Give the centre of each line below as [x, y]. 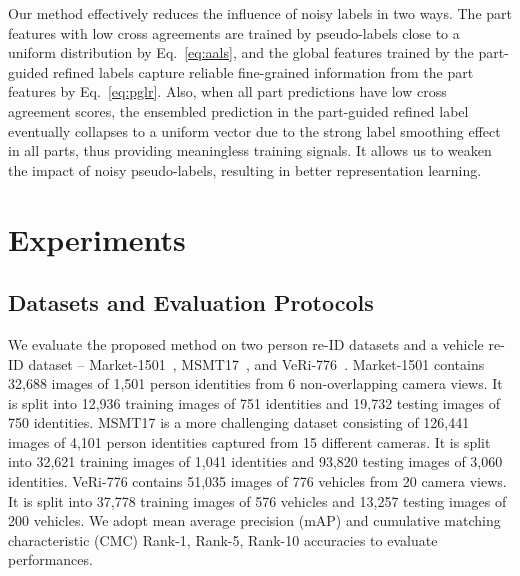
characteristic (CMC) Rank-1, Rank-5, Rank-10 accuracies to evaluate [223, 539]
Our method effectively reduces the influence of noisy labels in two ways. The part [260, 13]
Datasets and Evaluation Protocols [191, 302]
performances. [50, 559]
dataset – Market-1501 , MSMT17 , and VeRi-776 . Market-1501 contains [256, 363]
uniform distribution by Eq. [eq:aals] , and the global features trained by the [241, 52]
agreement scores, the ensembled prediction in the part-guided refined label [238, 110]
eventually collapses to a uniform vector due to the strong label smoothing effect [254, 130]
